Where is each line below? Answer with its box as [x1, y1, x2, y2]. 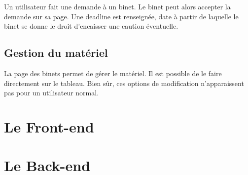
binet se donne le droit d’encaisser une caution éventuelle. [4, 21, 178, 31]
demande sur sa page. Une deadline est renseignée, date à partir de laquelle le [4, 11, 239, 21]
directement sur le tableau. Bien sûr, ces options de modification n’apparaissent [4, 78, 244, 88]
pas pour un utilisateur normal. [4, 87, 99, 98]
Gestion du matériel [4, 45, 108, 60]
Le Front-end [4, 116, 94, 136]
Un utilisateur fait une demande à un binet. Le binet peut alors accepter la [4, 1, 231, 11]
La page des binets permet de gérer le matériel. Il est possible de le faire [4, 68, 222, 78]
